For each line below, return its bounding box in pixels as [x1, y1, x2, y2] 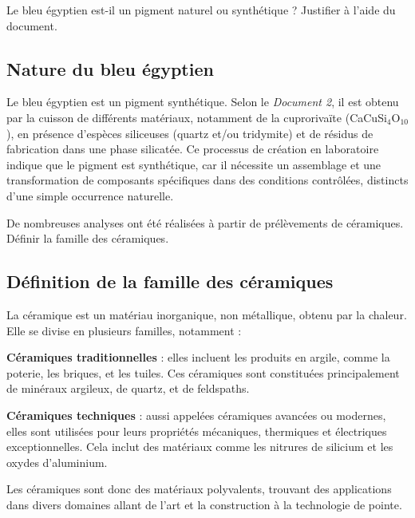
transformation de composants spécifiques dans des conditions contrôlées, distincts [6, 172, 409, 188]
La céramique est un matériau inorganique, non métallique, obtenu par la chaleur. [6, 306, 407, 322]
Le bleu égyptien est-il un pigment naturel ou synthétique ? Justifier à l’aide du [6, 2, 396, 18]
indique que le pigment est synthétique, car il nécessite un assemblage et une [6, 156, 381, 172]
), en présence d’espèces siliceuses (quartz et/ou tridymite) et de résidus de [6, 125, 373, 141]
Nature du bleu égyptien [6, 56, 214, 81]
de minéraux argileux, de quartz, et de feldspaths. [6, 380, 250, 397]
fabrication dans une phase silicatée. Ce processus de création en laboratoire [6, 140, 379, 157]
